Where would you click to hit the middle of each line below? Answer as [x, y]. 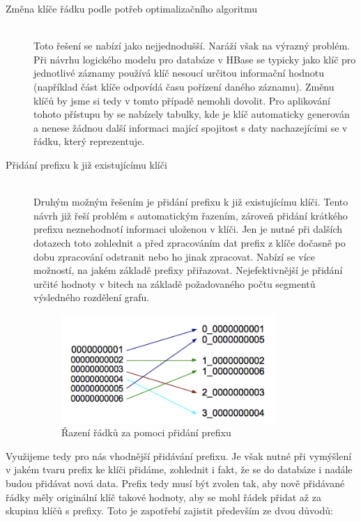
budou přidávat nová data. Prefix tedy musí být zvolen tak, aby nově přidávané [175, 483]
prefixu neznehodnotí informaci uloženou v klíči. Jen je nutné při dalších [188, 229]
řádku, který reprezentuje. [89, 141]
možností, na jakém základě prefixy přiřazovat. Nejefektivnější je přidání [188, 270]
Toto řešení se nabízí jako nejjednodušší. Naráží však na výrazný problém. [192, 46]
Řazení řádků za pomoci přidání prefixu [146, 432]
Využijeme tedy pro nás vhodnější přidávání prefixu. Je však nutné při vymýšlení [179, 455]
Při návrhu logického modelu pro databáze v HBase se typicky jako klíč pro [195, 59]
